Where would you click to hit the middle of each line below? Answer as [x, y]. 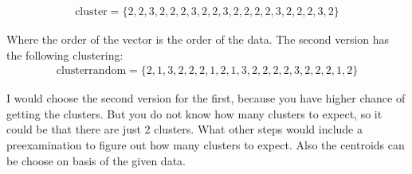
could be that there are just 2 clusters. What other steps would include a [184, 129]
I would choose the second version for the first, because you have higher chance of [206, 98]
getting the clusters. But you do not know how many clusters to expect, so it [194, 113]
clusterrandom [91, 71]
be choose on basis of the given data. [96, 160]
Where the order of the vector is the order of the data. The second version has [198, 39]
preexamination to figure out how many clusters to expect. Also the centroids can [206, 145]
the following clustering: [65, 54]
